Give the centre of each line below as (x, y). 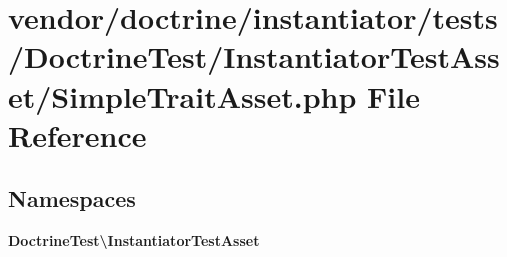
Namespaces (72, 198)
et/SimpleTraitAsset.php (182, 95)
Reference (77, 134)
